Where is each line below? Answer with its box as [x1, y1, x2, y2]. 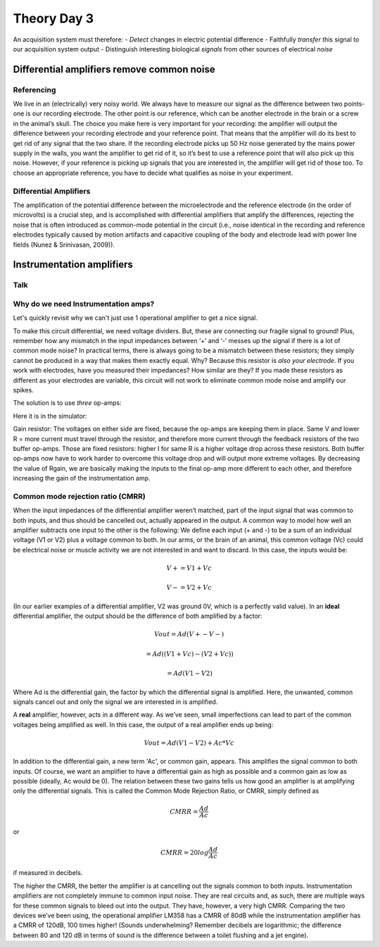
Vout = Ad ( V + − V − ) [154, 631, 224, 638]
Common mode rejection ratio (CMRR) [13, 491, 146, 501]
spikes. [13, 385, 34, 394]
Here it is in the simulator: [13, 411, 87, 420]
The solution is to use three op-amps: [13, 399, 122, 407]
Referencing [13, 85, 56, 94]
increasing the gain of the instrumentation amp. [13, 474, 151, 483]
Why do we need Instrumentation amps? [13, 299, 155, 309]
